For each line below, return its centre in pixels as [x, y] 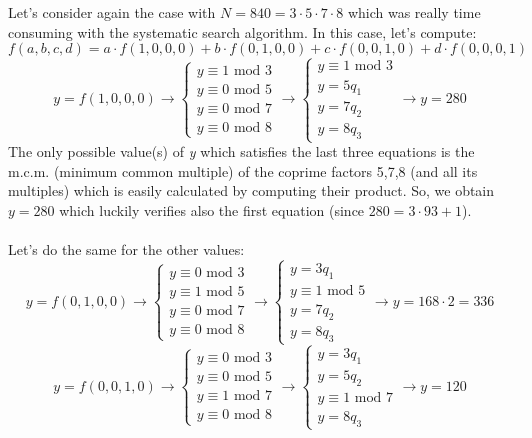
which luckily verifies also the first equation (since [212, 209]
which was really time [414, 12]
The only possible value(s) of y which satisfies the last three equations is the [241, 151]
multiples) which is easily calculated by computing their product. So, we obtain [251, 190]
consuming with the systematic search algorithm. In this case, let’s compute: [242, 31]
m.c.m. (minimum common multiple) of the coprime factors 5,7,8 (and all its [243, 170]
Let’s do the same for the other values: [126, 249]
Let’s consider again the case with [112, 12]
